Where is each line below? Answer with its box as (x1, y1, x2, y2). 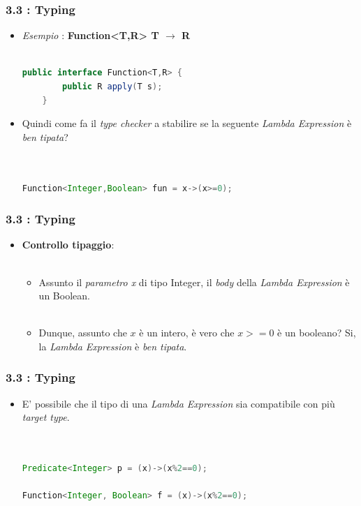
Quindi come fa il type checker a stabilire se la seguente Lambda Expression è (22, 116, 352, 131)
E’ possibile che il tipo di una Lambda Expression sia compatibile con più (22, 396, 335, 410)
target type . (22, 410, 70, 424)
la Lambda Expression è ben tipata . (38, 338, 187, 353)
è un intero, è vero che (139, 325, 235, 340)
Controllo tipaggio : (22, 237, 115, 252)
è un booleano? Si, (277, 325, 356, 340)
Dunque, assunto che (38, 325, 127, 340)
